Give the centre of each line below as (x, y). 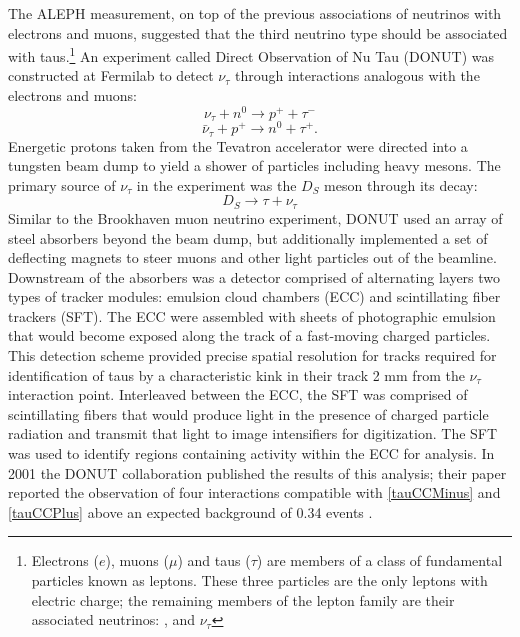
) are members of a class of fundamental (379, 560)
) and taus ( (214, 560)
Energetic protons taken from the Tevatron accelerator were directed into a (238, 145)
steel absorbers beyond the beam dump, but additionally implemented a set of (248, 237)
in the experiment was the (216, 184)
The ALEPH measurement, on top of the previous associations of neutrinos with (255, 13)
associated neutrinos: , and (113, 619)
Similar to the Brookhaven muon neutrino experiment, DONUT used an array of (255, 217)
